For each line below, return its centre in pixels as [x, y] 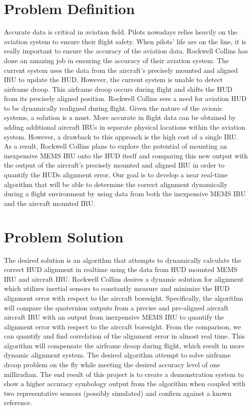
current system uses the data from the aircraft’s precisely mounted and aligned [121, 70]
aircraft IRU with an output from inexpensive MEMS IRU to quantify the [114, 317]
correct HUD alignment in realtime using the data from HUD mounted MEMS [121, 269]
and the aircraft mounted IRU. [50, 203]
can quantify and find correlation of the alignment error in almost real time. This [125, 336]
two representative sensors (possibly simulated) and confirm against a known [118, 393]
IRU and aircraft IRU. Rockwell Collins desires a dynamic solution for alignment [124, 279]
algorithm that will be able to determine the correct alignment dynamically [116, 184]
